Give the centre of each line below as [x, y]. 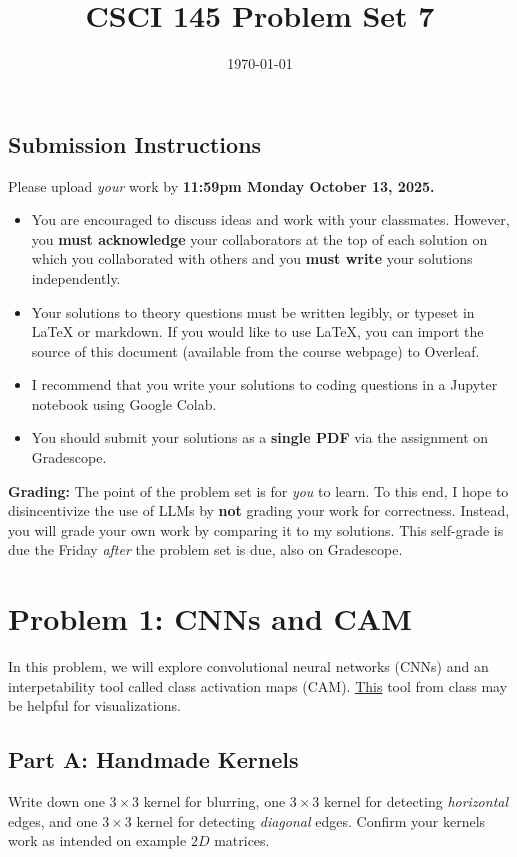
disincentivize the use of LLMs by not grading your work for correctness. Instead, [259, 510]
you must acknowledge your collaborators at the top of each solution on [259, 238]
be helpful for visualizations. [94, 705]
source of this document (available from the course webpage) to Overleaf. [255, 350]
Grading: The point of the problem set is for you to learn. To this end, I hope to [258, 490]
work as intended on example [97, 840]
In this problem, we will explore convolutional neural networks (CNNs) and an [248, 666]
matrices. [242, 840]
